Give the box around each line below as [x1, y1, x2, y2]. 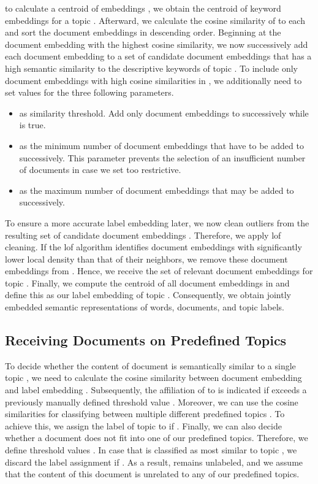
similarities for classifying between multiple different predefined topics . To [5, 407, 285, 420]
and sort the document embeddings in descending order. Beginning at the [5, 26, 281, 39]
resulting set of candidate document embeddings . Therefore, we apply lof [5, 228, 281, 241]
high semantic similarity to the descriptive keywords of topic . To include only [5, 61, 298, 74]
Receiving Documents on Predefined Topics [5, 331, 287, 350]
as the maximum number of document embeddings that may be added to [19, 183, 294, 196]
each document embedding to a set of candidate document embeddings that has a [5, 50, 312, 63]
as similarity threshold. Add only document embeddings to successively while [19, 106, 309, 119]
